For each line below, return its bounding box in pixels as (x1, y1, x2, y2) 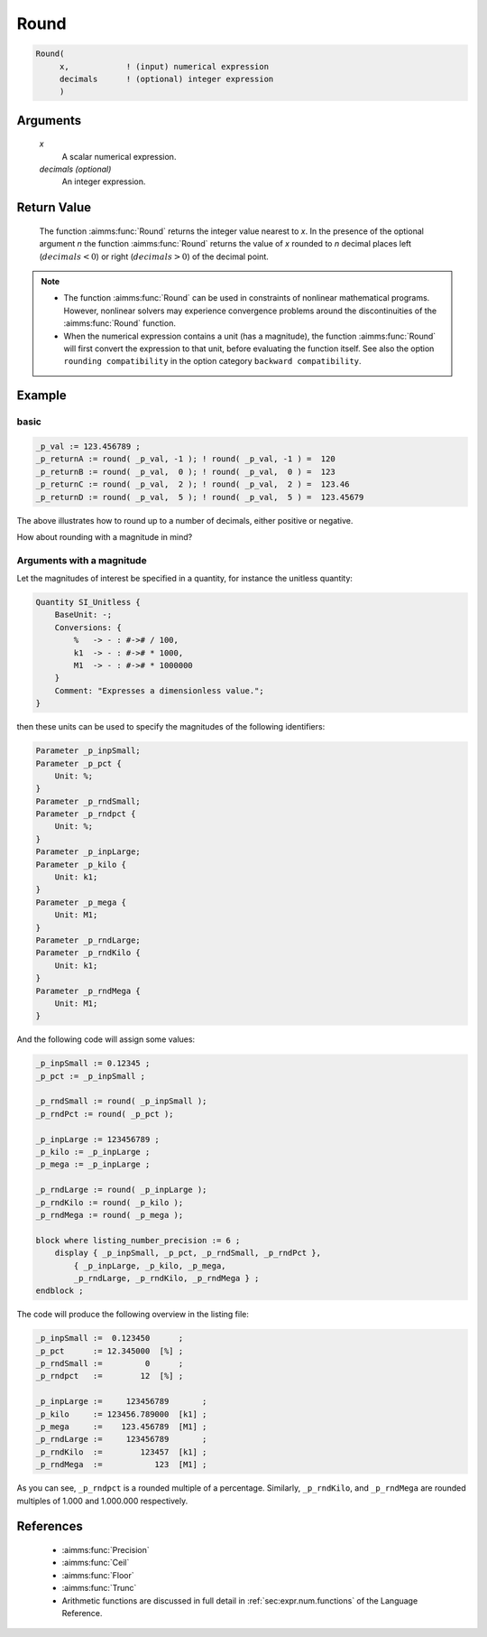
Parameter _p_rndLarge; (35, 935, 142, 945)
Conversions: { (54, 622, 122, 632)
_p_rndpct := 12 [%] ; (35, 1371, 184, 1381)
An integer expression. (61, 176, 146, 187)
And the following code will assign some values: (16, 1034, 196, 1045)
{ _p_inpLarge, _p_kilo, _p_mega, (73, 1260, 226, 1270)
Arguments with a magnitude (16, 553, 148, 566)
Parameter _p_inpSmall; (35, 746, 142, 756)
